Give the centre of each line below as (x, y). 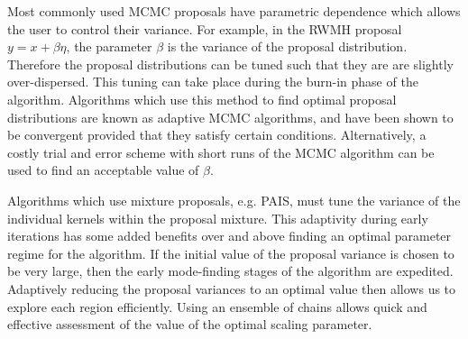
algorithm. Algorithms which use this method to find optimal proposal (202, 99)
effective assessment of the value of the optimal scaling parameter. (190, 324)
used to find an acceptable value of (103, 170)
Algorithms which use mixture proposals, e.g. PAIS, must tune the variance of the (234, 200)
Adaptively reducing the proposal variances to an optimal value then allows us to (232, 288)
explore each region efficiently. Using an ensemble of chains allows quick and (217, 306)
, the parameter (109, 46)
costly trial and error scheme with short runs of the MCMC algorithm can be (221, 152)
